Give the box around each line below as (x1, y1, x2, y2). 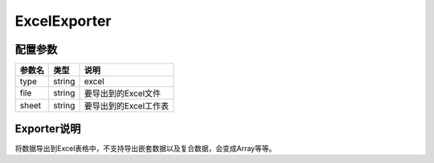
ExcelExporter (14, 12, 112, 30)
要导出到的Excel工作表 (84, 100, 170, 112)
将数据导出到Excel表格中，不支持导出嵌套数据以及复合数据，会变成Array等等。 (14, 143, 276, 153)
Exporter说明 (14, 122, 81, 136)
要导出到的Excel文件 (84, 88, 162, 100)
